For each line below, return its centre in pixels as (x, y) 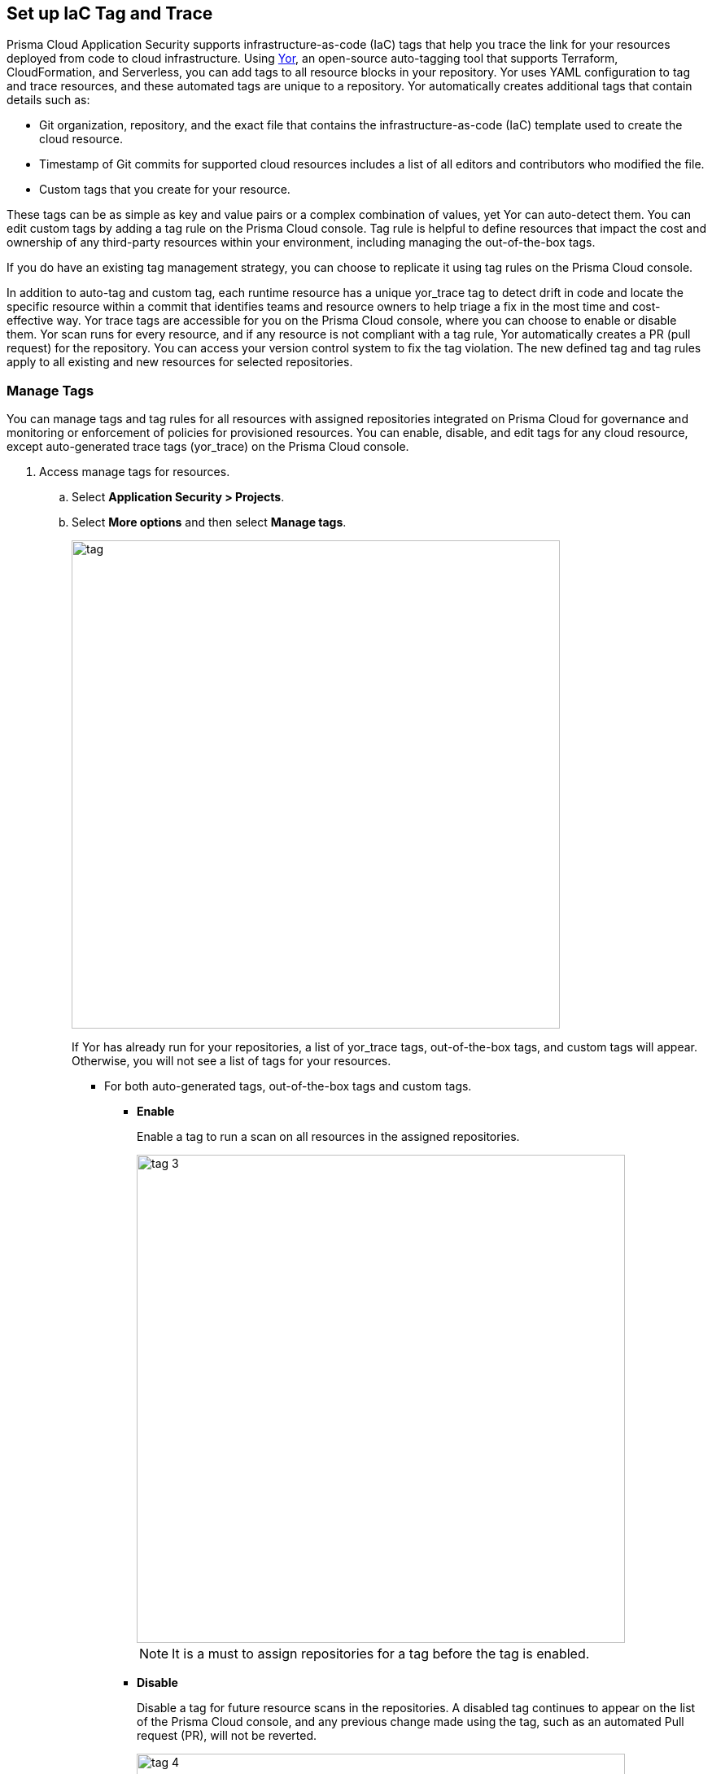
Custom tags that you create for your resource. (165, 190)
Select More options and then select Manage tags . (209, 522)
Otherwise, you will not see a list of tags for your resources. (232, 1061)
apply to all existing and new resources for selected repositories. (180, 362)
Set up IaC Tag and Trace (110, 13)
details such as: (48, 100)
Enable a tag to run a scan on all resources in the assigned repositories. (328, 1137)
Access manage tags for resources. (135, 472)
